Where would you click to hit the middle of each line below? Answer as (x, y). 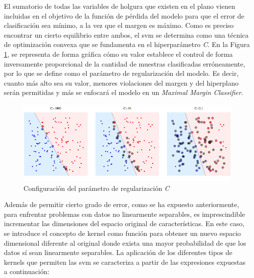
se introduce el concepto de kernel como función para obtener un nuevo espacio (123, 233)
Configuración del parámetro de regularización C (97, 188)
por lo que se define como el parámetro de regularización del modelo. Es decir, (121, 73)
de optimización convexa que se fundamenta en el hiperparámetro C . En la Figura (127, 44)
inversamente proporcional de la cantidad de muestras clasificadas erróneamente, (125, 63)
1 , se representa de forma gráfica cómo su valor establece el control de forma (118, 54)
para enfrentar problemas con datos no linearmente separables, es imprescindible (125, 214)
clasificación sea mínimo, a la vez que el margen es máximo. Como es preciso (119, 25)
